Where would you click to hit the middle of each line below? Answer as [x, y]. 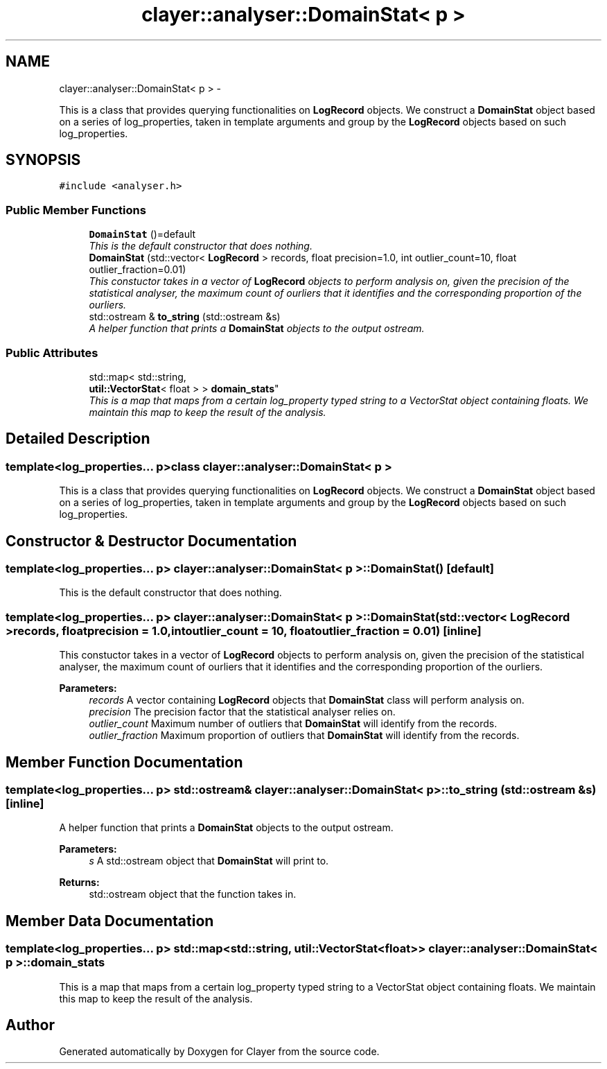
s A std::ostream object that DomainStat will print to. [209, 861]
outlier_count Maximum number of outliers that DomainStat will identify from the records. [293, 724]
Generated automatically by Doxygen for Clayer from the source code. [219, 1052]
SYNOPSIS [43, 160]
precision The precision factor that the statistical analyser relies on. [242, 712]
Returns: [79, 883]
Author [30, 1025]
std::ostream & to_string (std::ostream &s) [185, 317]
